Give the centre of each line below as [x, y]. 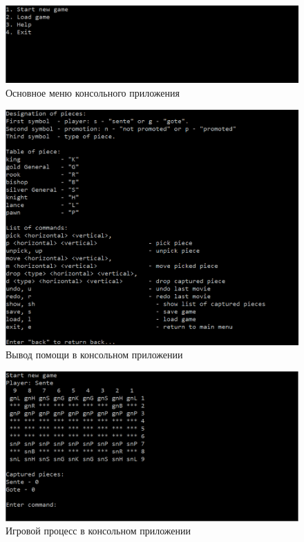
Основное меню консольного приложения [93, 93]
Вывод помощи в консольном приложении [94, 355]
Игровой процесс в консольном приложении [98, 531]
